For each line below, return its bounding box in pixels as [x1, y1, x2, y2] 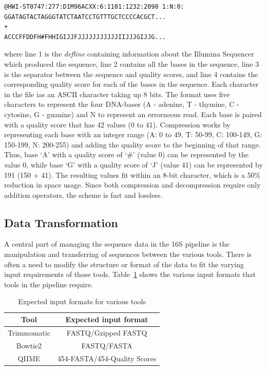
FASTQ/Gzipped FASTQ [66, 327, 147, 338]
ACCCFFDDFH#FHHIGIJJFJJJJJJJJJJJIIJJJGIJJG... [4, 33, 166, 41]
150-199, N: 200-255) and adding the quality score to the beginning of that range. [4, 139, 261, 150]
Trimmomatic [8, 327, 50, 338]
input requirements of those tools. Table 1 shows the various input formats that [4, 269, 256, 280]
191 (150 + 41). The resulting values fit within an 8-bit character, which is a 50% [4, 169, 261, 180]
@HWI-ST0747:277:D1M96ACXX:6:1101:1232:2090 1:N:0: [4, 3, 184, 10]
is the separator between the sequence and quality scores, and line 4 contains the [4, 68, 258, 79]
